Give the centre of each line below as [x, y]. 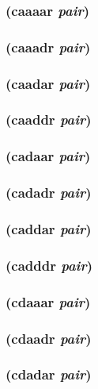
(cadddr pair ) [49, 265]
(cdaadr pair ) [49, 338]
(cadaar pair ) [48, 156]
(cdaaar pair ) [48, 301]
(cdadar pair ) [49, 374]
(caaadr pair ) [48, 46]
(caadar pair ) [48, 83]
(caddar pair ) [49, 228]
